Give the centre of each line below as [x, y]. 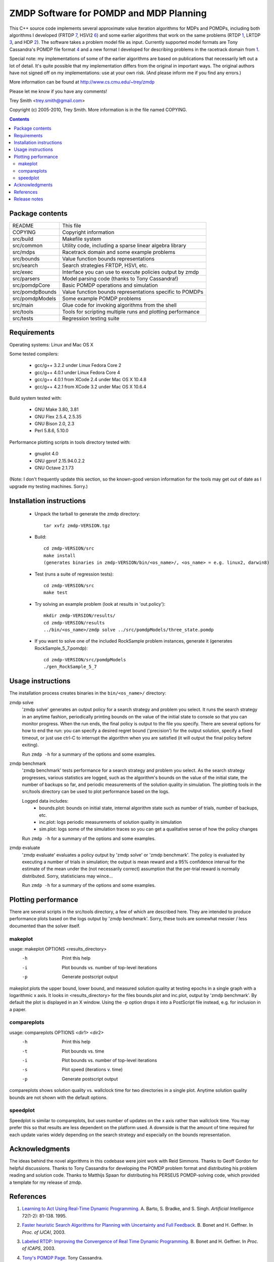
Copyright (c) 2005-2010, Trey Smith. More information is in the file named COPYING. [98, 110]
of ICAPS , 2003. [39, 1248]
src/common [28, 246]
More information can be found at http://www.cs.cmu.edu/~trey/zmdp [82, 82]
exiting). [30, 745]
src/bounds [26, 259]
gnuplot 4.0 [47, 454]
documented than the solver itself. [45, 926]
